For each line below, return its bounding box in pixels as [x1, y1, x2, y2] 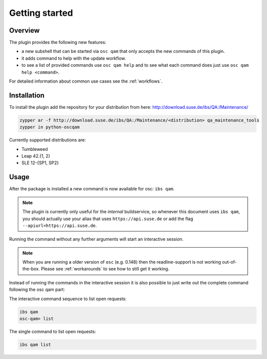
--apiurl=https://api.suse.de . [22, 223, 97, 228]
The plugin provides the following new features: [9, 40, 106, 45]
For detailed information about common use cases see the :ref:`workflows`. [9, 78, 163, 84]
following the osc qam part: [9, 287, 65, 293]
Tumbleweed [21, 146, 48, 152]
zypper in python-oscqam [19, 124, 80, 130]
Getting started [9, 7, 73, 18]
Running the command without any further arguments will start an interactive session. [9, 236, 184, 242]
